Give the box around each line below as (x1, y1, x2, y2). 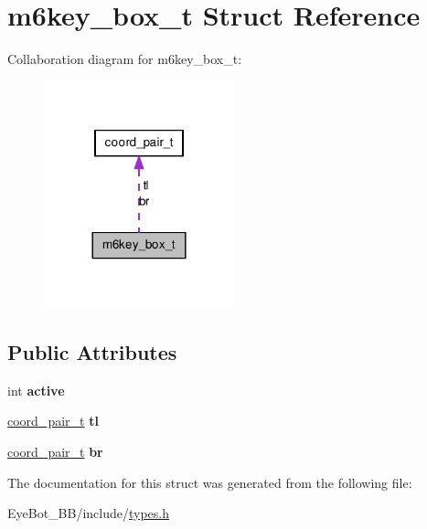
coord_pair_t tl (7, 411, 99, 430)
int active (7, 380, 65, 399)
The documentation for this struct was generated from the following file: (7, 472, 412, 492)
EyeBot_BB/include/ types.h (7, 503, 170, 523)
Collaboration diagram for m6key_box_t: (7, 49, 242, 69)
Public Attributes (7, 338, 177, 366)
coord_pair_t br (7, 442, 103, 461)
